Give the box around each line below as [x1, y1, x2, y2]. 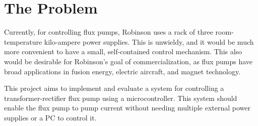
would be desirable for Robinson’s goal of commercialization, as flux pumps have [4, 56, 253, 66]
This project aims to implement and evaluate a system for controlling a [4, 83, 224, 93]
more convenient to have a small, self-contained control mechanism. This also [4, 46, 242, 57]
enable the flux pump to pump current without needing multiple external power [4, 102, 251, 113]
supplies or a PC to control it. [4, 112, 97, 122]
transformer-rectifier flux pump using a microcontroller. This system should [4, 92, 237, 103]
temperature [4, 36, 42, 47]
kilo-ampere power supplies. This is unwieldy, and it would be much [44, 36, 254, 47]
